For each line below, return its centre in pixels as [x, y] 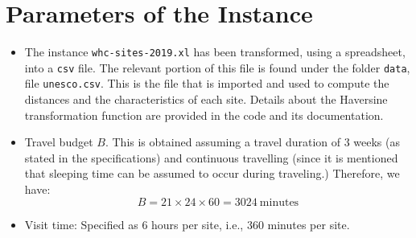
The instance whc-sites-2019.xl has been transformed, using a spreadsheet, [215, 52]
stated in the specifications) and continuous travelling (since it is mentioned [211, 157]
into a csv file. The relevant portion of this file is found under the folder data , [217, 67]
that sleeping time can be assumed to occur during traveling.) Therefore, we [212, 173]
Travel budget [59, 142]
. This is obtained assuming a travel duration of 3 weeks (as [253, 142]
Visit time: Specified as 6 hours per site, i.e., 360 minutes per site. [187, 224]
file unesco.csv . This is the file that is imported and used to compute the [207, 83]
